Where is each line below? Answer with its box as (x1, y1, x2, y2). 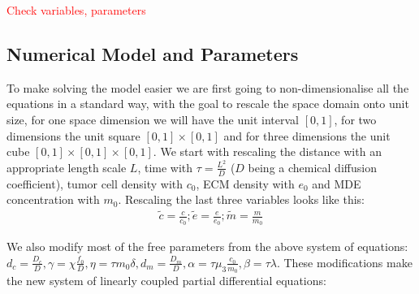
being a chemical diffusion (248, 158, 377, 175)
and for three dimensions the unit (223, 127, 391, 144)
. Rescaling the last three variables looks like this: (118, 191, 365, 208)
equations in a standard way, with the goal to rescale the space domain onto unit (6, 95, 409, 112)
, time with (137, 158, 193, 175)
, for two (334, 110, 377, 128)
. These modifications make (276, 253, 413, 270)
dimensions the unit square (6, 127, 140, 144)
